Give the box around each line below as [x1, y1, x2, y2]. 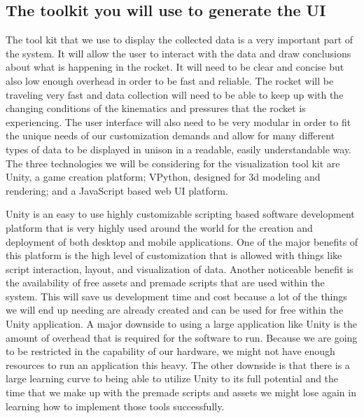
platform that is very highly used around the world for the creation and [6, 220, 313, 235]
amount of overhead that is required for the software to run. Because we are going [6, 330, 358, 344]
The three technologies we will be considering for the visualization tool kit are [6, 155, 340, 170]
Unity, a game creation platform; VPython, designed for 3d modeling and [6, 169, 321, 184]
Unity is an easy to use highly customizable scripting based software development [6, 207, 355, 221]
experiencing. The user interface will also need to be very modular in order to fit [6, 114, 351, 129]
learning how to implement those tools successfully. [6, 398, 225, 413]
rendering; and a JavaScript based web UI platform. [6, 183, 228, 197]
